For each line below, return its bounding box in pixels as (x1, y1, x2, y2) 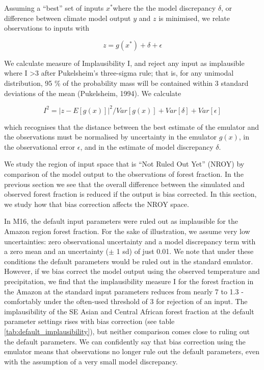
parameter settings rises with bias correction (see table (4, 316, 175, 327)
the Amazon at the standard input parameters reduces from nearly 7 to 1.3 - (4, 286, 244, 296)
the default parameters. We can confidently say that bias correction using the (4, 336, 246, 346)
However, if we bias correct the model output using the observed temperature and (4, 266, 260, 276)
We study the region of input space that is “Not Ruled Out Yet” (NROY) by (4, 158, 245, 169)
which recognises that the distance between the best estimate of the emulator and (4, 121, 259, 132)
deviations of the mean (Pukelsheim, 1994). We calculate (4, 87, 181, 98)
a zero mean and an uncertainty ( (4, 246, 109, 257)
